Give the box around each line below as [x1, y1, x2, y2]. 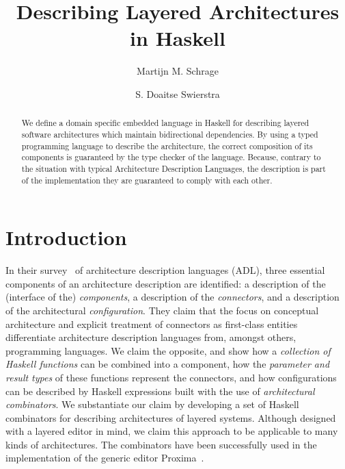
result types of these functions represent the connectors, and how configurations [5, 370, 337, 384]
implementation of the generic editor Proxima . [5, 451, 204, 465]
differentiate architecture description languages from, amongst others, [5, 330, 296, 344]
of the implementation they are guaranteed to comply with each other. [21, 174, 273, 186]
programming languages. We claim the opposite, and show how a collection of [5, 343, 331, 357]
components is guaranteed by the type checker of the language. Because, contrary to [21, 151, 321, 163]
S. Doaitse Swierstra [135, 86, 220, 101]
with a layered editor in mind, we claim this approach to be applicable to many [5, 424, 338, 438]
